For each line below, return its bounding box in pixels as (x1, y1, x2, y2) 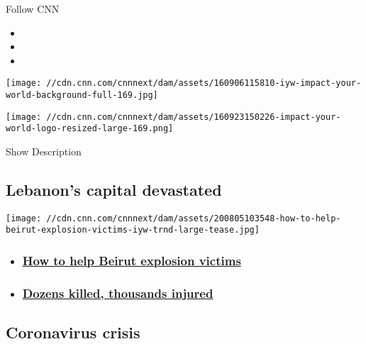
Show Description (6, 144, 82, 158)
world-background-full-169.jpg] (6, 90, 158, 101)
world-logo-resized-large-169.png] (6, 123, 174, 134)
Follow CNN (6, 1, 60, 16)
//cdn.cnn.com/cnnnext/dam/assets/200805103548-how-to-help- (46, 213, 341, 223)
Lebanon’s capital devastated (6, 178, 222, 200)
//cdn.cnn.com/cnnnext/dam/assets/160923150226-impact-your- (46, 111, 341, 122)
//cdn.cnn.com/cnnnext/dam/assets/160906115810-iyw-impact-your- (46, 78, 362, 89)
